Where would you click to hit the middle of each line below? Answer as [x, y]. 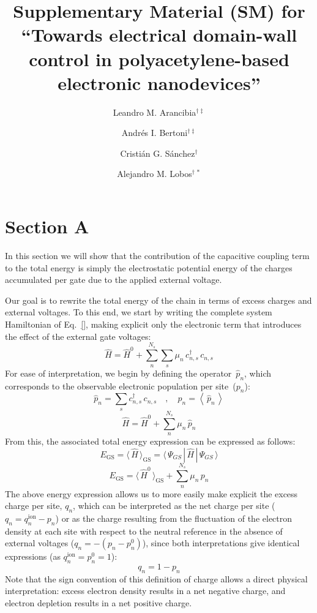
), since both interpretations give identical [221, 543]
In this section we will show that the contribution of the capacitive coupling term [157, 255]
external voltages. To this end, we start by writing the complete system [139, 312]
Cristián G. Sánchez [158, 153]
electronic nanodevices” [159, 82]
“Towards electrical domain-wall [159, 35]
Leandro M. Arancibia [155, 112]
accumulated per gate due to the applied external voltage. [114, 280]
